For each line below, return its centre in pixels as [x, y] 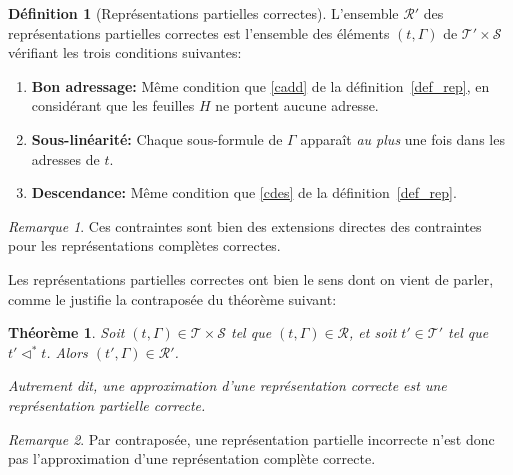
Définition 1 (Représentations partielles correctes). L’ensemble [203, 13]
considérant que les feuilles [113, 105]
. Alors [67, 351]
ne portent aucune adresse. [297, 105]
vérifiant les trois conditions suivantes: [125, 52]
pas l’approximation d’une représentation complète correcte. [192, 458]
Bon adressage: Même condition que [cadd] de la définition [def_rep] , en [260, 85]
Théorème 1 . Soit [66, 332]
